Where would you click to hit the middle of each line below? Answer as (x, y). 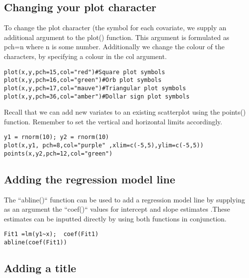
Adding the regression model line (90, 179)
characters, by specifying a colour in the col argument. (85, 56)
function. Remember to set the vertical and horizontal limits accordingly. (113, 121)
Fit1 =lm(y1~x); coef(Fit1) (51, 234)
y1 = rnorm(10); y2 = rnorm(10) (57, 137)
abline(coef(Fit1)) (35, 242)
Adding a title (40, 268)
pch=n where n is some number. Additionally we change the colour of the (114, 47)
